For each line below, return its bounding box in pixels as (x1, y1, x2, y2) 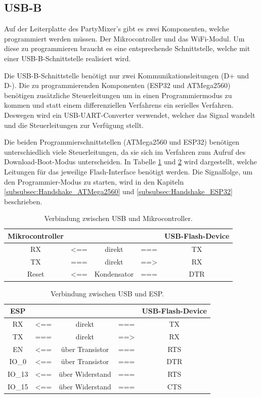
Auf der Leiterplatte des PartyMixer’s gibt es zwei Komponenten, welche (4, 23, 229, 34)
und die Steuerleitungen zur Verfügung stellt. (4, 119, 144, 130)
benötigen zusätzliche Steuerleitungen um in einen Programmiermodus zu (4, 90, 232, 100)
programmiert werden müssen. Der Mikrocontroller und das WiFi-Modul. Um (4, 33, 245, 43)
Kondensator (94, 269, 134, 279)
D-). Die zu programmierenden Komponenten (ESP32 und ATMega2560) (4, 80, 231, 91)
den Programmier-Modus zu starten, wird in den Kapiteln (4, 176, 184, 187)
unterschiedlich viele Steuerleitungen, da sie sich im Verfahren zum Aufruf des (4, 146, 246, 157)
